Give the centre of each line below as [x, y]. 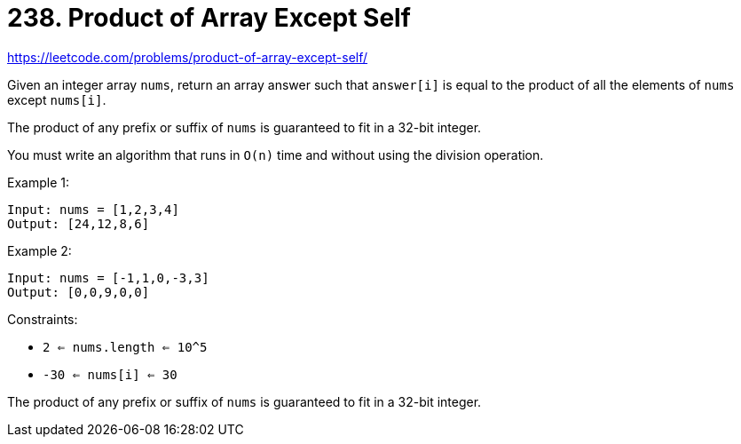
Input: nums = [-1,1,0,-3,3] [108, 277]
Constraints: [43, 319]
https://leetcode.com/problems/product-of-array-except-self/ [188, 57]
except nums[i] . [57, 99]
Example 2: [39, 250]
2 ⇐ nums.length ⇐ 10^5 [125, 347]
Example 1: [38, 182]
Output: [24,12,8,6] [79, 223]
